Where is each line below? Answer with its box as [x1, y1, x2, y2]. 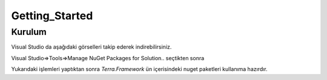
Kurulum [11, 26, 47, 37]
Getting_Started [11, 9, 93, 22]
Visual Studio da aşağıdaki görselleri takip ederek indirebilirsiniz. [11, 43, 172, 51]
